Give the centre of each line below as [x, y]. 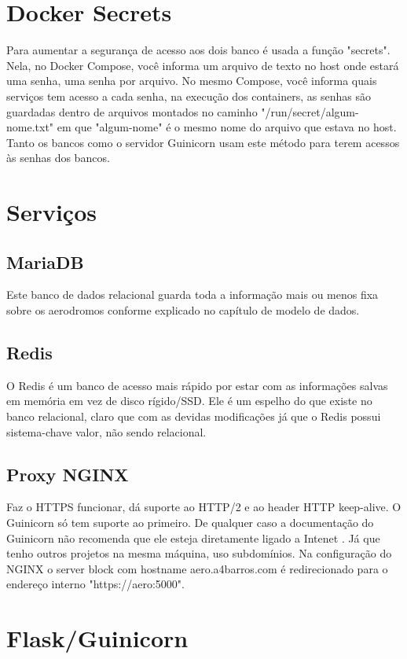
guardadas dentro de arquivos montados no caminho [132, 111]
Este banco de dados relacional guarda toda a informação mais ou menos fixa [192, 295]
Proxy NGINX [68, 474]
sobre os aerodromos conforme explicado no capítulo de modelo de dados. [183, 310]
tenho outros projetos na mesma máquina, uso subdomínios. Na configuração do [199, 553]
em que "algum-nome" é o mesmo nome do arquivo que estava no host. [227, 127]
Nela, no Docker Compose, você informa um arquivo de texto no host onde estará [203, 65]
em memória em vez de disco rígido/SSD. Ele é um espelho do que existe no [189, 401]
